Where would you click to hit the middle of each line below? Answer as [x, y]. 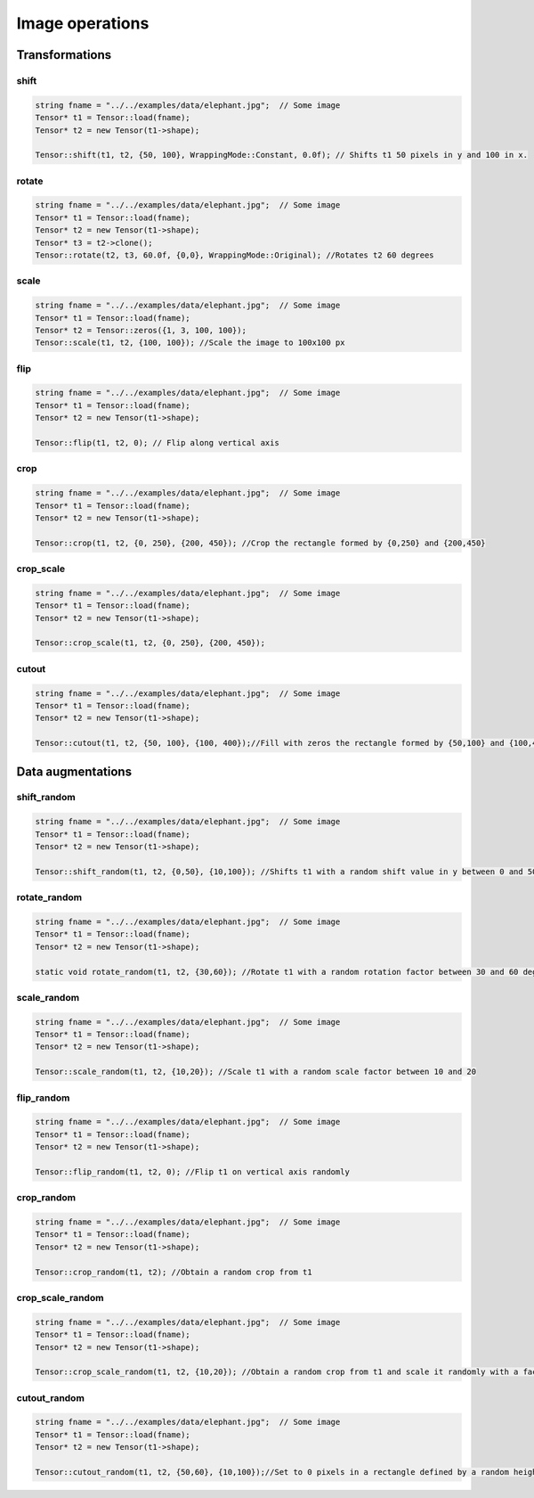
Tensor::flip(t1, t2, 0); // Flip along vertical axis [157, 442]
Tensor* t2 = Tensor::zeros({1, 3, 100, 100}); [141, 330]
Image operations [83, 23]
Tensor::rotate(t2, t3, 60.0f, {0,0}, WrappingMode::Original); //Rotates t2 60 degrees [235, 255]
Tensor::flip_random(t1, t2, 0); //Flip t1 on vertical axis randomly [193, 1171]
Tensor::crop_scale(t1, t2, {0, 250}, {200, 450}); [150, 643]
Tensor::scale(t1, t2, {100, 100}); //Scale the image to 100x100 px [190, 343]
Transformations [64, 55]
